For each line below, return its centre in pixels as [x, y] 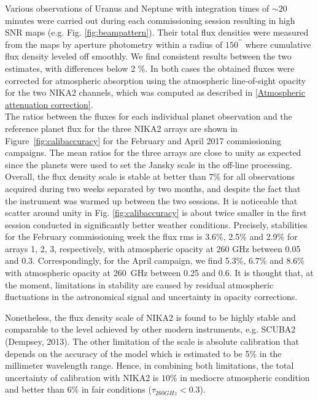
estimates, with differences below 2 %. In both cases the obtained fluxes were [150, 68]
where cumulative [278, 44]
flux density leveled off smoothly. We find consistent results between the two [148, 56]
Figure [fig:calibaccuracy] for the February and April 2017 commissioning [143, 140]
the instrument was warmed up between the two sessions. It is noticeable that [151, 200]
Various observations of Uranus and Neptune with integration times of [137, 8]
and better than [35, 389]
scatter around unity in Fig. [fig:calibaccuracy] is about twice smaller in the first [156, 213]
